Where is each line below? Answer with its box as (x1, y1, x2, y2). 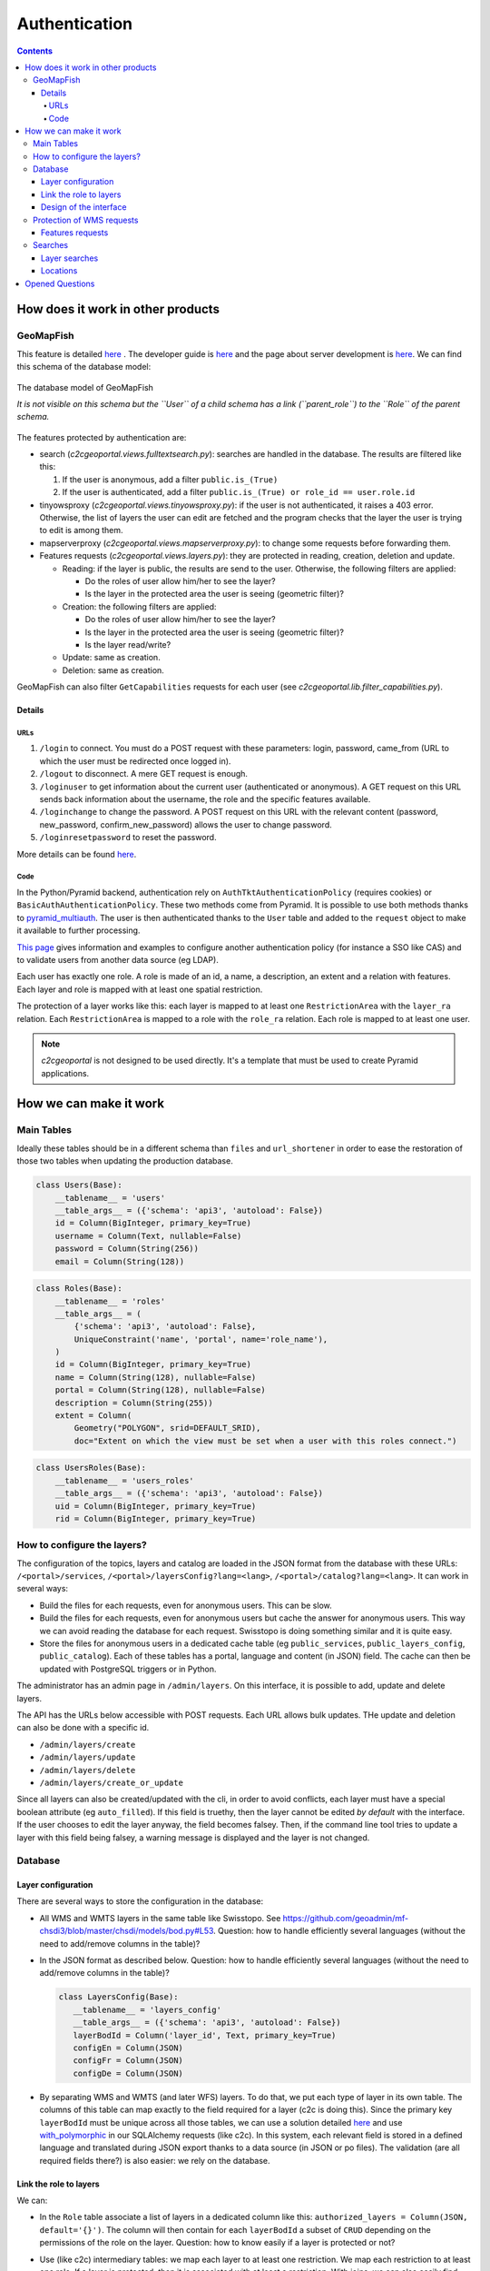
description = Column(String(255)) (54, 1397, 213, 1408)
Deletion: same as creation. (62, 664, 165, 676)
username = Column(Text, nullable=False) (54, 1231, 242, 1241)
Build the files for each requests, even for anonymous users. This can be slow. (39, 1600, 332, 1611)
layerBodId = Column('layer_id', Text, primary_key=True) (73, 2030, 337, 2040)
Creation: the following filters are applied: (62, 600, 217, 612)
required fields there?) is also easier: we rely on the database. (39, 2155, 271, 2166)
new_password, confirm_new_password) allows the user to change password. (39, 818, 332, 830)
